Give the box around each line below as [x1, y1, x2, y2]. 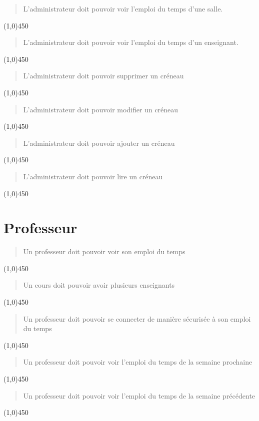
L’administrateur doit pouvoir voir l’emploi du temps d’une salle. [23, 3, 223, 13]
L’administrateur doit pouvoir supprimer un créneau [23, 70, 184, 81]
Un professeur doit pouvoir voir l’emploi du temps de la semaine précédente [23, 390, 255, 401]
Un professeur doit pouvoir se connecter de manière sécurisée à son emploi [23, 313, 251, 324]
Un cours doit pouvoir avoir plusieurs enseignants [23, 280, 175, 290]
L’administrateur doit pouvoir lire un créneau [23, 171, 163, 181]
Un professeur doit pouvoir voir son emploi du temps [23, 246, 185, 257]
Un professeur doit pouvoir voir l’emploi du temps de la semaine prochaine [23, 357, 252, 367]
